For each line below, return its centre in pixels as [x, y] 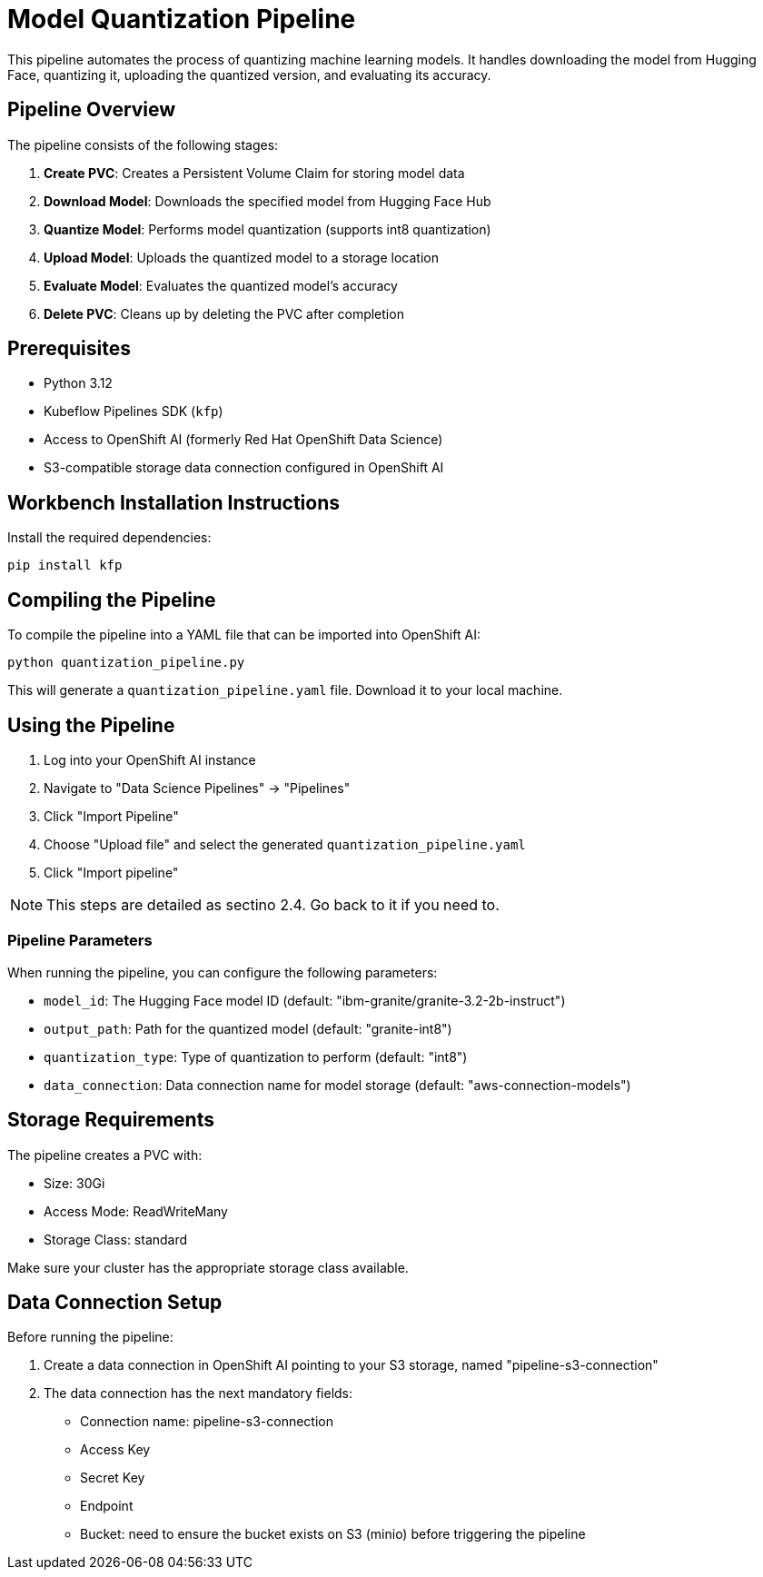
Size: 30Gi [74, 1183]
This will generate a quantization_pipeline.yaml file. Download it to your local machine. [285, 690]
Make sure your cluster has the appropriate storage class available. [208, 1267]
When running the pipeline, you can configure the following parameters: [223, 972]
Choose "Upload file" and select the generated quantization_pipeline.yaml [285, 844]
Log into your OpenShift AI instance [150, 759]
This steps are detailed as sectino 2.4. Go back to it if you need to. [273, 904]
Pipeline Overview [92, 110]
